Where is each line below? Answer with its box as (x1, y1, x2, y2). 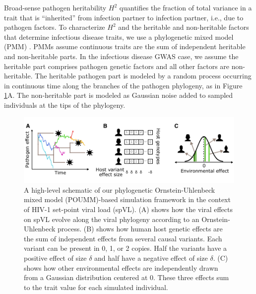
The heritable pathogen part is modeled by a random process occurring (35, 71, 252, 81)
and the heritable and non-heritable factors (118, 22, 249, 32)
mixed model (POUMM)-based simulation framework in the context (24, 194, 231, 205)
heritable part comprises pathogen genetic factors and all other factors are (4, 61, 230, 71)
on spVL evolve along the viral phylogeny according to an (24, 214, 199, 224)
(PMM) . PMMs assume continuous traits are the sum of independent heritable (4, 41, 246, 52)
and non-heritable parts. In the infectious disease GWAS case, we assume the (4, 51, 239, 61)
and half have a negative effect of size (94, 252, 208, 263)
